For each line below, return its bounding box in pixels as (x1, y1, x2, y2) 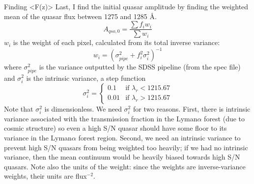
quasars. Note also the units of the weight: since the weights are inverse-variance (4, 161, 246, 171)
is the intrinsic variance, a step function (26, 72, 146, 83)
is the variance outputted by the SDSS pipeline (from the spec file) (39, 62, 241, 72)
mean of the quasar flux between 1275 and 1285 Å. (4, 11, 157, 21)
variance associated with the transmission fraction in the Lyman (4, 113, 198, 123)
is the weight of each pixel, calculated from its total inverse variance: (13, 37, 220, 47)
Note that (4, 103, 33, 114)
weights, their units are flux (4, 171, 87, 181)
